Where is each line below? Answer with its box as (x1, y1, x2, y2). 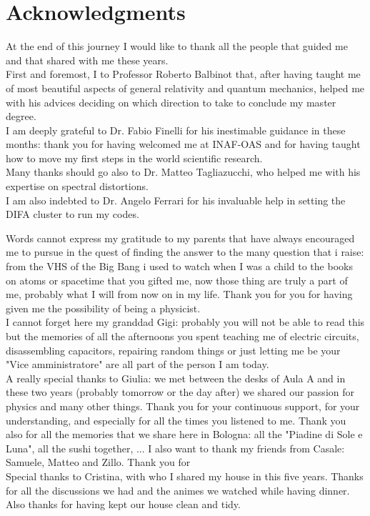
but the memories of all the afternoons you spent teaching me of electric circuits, (6, 329, 359, 343)
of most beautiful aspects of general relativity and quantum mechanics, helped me (6, 80, 365, 95)
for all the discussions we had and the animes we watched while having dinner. (6, 482, 350, 497)
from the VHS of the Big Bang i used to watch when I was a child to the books (6, 259, 353, 274)
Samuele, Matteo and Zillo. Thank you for (6, 455, 191, 470)
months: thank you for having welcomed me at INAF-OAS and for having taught (6, 137, 361, 152)
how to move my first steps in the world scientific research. (6, 150, 263, 165)
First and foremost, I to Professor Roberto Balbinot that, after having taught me (6, 66, 361, 81)
